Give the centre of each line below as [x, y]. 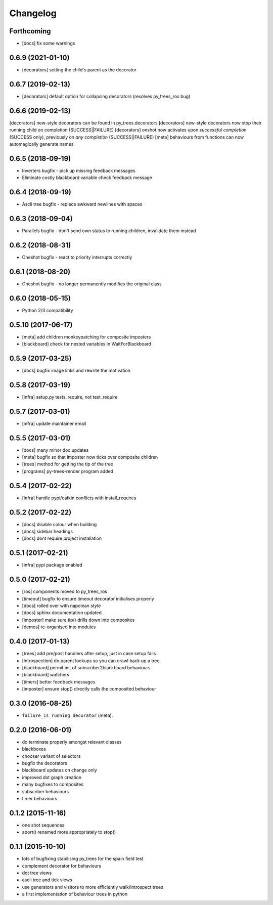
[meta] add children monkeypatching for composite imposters [86, 337]
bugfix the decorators [45, 763]
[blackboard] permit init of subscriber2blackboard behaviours [86, 667]
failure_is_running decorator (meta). [67, 715]
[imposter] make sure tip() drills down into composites [78, 620]
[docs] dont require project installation [62, 538]
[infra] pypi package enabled [52, 565]
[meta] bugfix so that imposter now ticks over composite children [90, 457]
